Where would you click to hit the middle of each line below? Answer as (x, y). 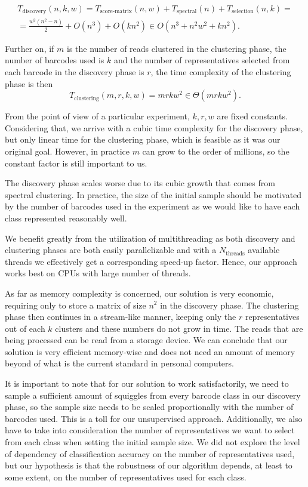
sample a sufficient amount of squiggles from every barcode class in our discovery (153, 395)
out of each (25, 328)
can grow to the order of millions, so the (216, 151)
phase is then (29, 83)
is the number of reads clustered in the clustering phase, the (176, 48)
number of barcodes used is (55, 60)
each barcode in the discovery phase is (75, 72)
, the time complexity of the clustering (221, 72)
